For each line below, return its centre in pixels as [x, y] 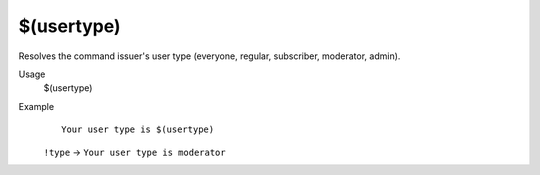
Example [36, 106]
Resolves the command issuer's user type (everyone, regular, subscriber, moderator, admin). [209, 56]
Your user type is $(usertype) [138, 129]
